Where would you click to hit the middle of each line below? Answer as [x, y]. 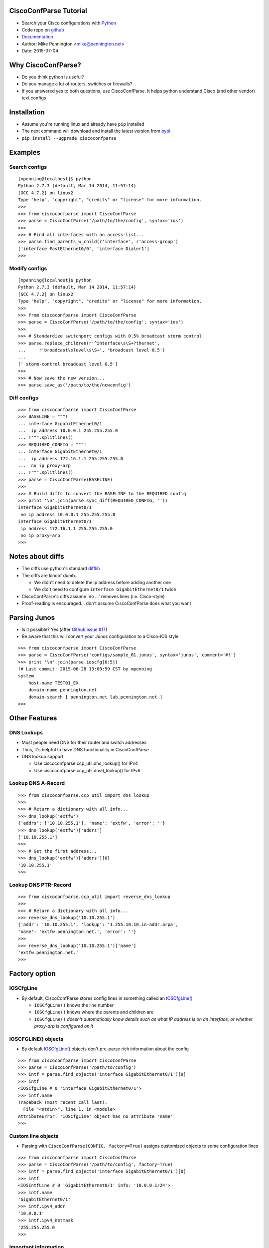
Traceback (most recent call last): [63, 1102]
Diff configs [24, 398]
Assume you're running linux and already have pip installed [83, 124]
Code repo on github [43, 29]
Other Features [33, 718]
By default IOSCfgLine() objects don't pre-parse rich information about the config [105, 1049]
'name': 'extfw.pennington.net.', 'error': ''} [77, 932]
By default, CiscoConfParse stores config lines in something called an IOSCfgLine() [107, 998]
